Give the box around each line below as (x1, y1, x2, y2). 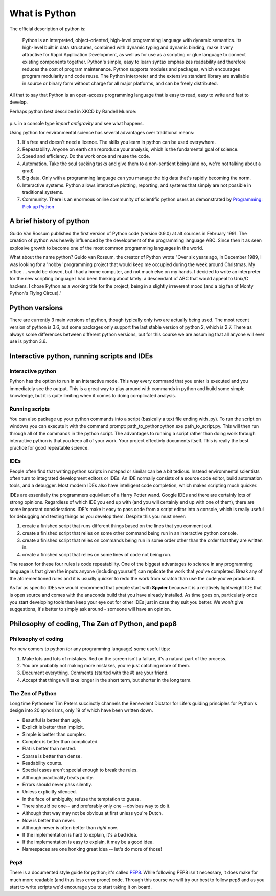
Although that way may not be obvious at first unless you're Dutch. (22, 810, 163, 816)
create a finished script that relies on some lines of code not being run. (22, 552, 171, 558)
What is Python (9, 8, 76, 19)
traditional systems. (22, 189, 64, 195)
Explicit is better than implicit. (22, 724, 84, 730)
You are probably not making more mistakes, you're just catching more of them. (22, 663, 190, 668)
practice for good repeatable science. (9, 444, 89, 451)
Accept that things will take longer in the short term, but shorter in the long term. (22, 677, 192, 683)
